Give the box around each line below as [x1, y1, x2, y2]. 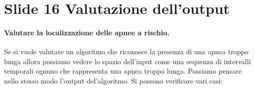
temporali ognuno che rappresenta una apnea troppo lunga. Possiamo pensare [4, 66, 242, 76]
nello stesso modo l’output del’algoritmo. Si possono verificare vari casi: [4, 75, 223, 86]
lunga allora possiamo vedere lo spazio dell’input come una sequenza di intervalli [4, 56, 251, 66]
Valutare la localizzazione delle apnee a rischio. [4, 27, 169, 37]
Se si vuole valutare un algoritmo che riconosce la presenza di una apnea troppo [4, 46, 248, 57]
